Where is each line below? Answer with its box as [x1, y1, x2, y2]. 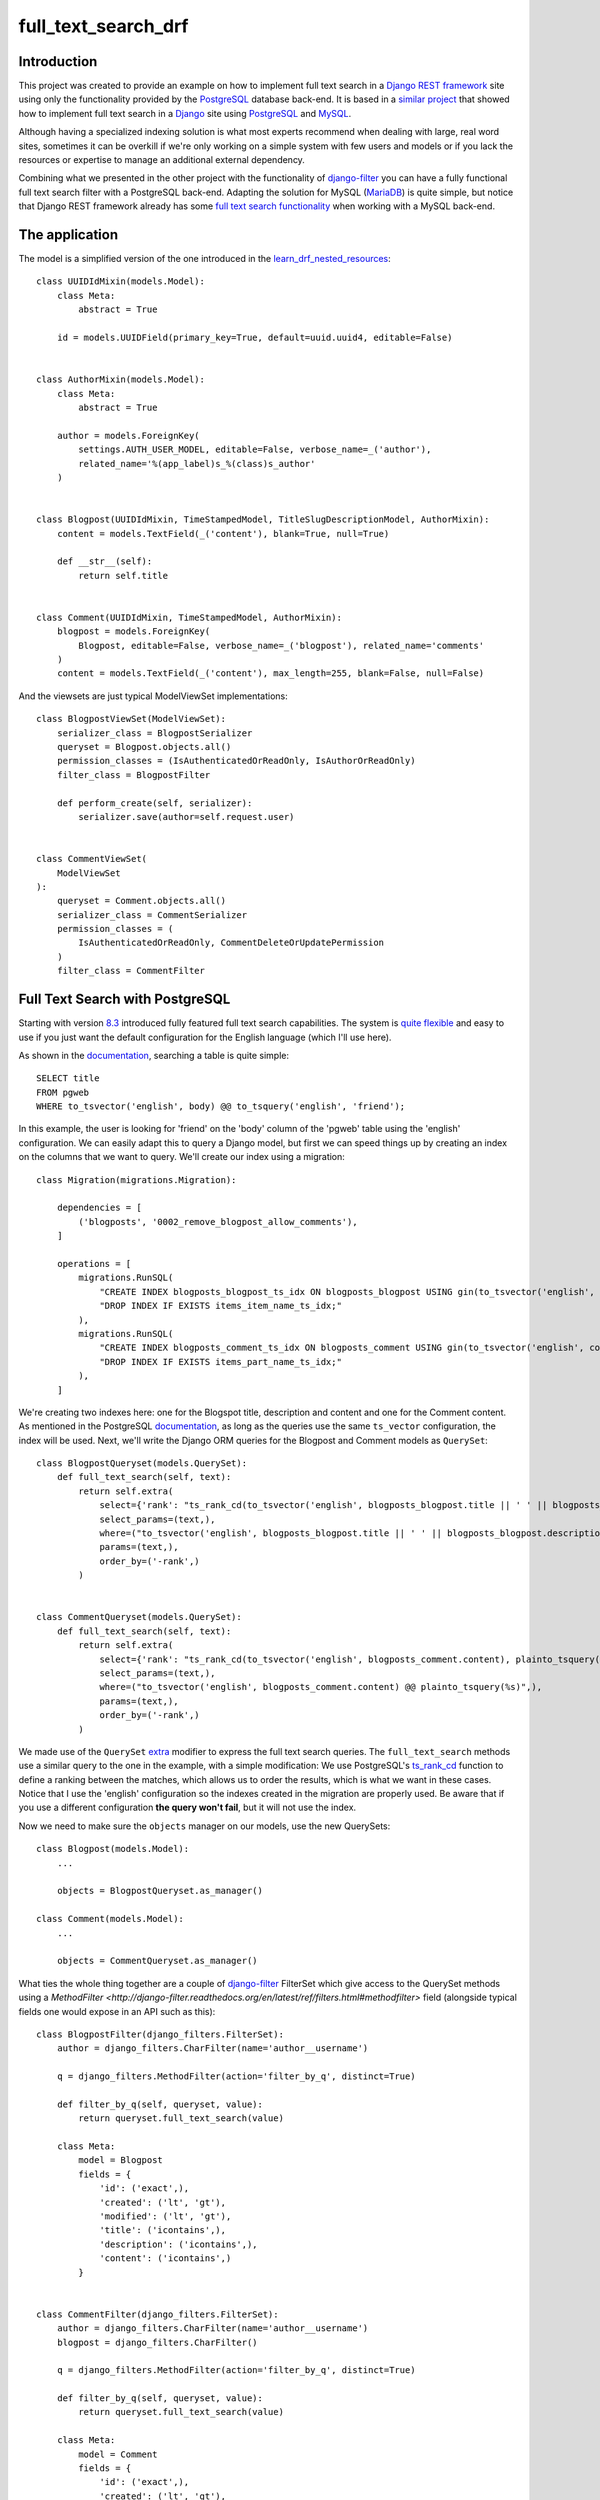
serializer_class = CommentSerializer [56, 909, 248, 920]
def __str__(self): [56, 556, 153, 567]
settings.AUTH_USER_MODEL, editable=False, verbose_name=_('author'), [78, 444, 432, 455]
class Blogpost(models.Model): [36, 1843, 190, 1855]
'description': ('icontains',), [99, 2238, 259, 2250]
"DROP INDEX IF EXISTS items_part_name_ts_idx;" [99, 1356, 342, 1367]
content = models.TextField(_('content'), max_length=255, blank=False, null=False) [56, 668, 485, 679]
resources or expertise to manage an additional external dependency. [18, 154, 305, 166]
